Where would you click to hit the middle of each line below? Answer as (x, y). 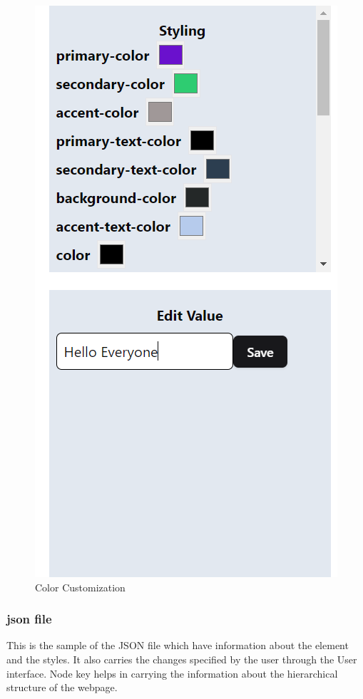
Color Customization (80, 587)
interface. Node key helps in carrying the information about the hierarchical (172, 673)
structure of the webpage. (62, 687)
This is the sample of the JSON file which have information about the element (178, 645)
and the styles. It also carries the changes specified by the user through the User (182, 659)
